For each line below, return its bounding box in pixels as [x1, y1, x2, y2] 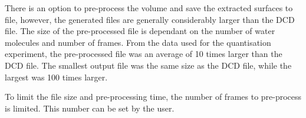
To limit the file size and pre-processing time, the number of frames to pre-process [5, 90, 302, 103]
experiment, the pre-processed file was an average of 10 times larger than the [5, 48, 282, 60]
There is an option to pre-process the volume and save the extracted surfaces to [5, 2, 293, 14]
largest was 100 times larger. [5, 70, 108, 83]
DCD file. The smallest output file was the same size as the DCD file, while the [5, 59, 292, 71]
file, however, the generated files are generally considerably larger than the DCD [5, 13, 295, 25]
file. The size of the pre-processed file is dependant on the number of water [5, 25, 275, 37]
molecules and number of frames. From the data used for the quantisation [5, 36, 271, 48]
